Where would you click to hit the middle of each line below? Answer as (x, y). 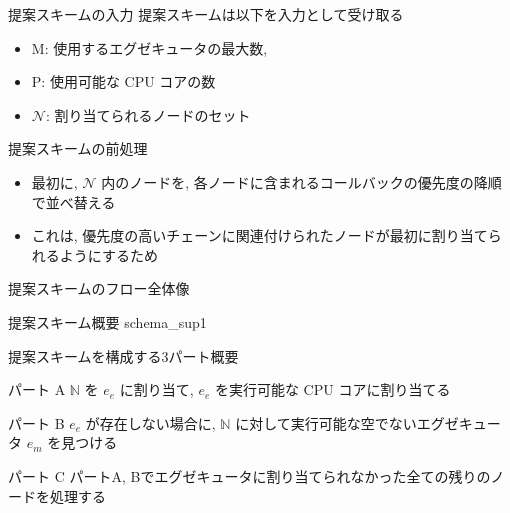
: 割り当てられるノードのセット (148, 114)
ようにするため (108, 254)
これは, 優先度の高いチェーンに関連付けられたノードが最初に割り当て (259, 235)
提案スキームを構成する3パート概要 (123, 355)
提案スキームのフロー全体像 (99, 288)
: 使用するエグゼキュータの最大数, (156, 47)
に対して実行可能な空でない (326, 422)
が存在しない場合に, (150, 422)
